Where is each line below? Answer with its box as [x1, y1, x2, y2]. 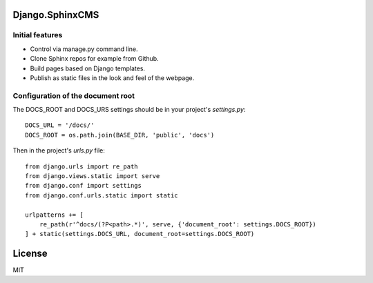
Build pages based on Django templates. [30, 64, 145, 72]
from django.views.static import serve [25, 173, 160, 180]
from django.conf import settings [25, 182, 142, 190]
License [12, 248, 48, 260]
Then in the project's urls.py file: [12, 146, 105, 155]
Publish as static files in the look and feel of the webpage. [30, 73, 195, 82]
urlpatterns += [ [25, 211, 84, 219]
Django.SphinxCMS [12, 9, 99, 21]
